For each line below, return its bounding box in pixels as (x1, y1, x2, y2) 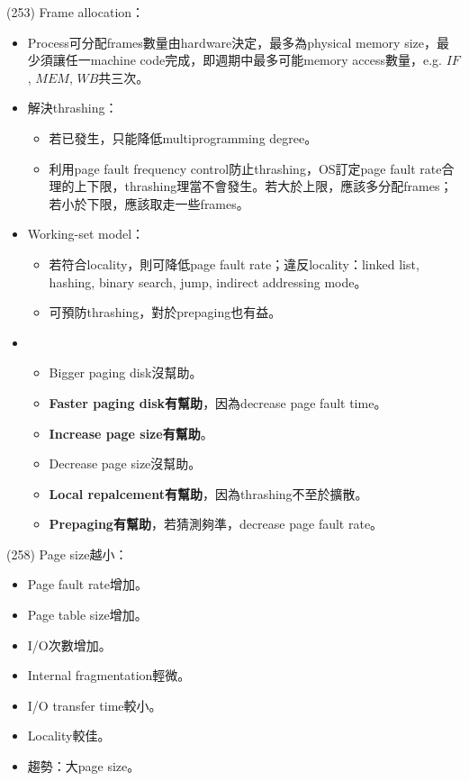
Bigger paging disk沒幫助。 (49, 363, 203, 382)
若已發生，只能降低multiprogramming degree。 (49, 128, 318, 147)
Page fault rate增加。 (27, 575, 149, 594)
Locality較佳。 (27, 726, 111, 745)
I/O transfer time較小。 (27, 695, 162, 714)
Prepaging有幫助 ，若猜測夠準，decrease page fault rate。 (49, 514, 383, 533)
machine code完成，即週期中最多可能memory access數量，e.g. (90, 50, 442, 69)
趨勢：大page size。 (27, 757, 140, 776)
